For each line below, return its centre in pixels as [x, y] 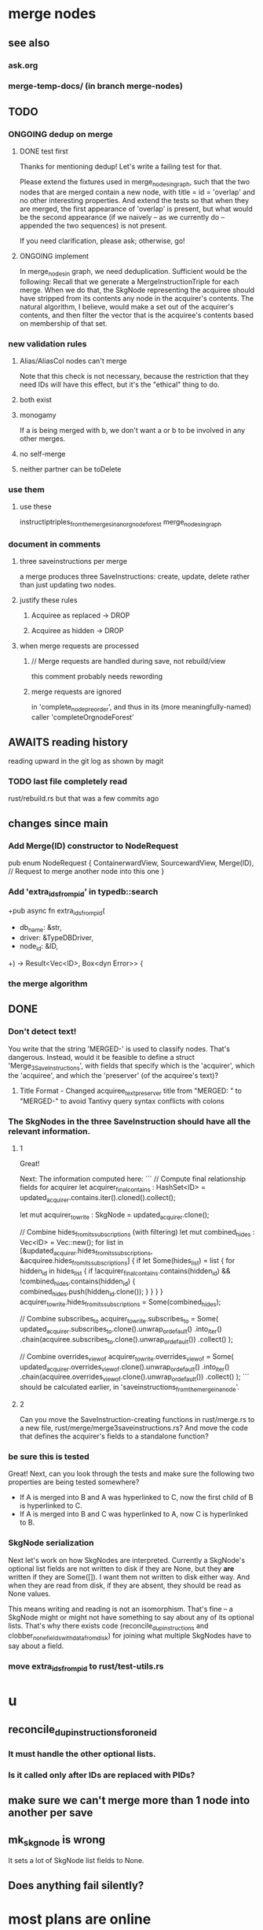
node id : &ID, [39, 947]
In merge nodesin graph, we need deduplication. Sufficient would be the [133, 272]
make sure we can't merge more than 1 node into [129, 1800]
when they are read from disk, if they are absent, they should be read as [125, 1585]
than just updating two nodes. [68, 585]
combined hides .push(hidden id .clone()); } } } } [91, 1292]
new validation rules [48, 343]
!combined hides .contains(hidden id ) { [77, 1282]
